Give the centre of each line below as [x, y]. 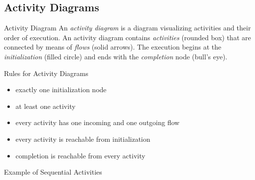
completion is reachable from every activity [80, 155]
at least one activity [45, 106]
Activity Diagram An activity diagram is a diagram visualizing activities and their [127, 28]
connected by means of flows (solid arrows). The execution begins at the [113, 47]
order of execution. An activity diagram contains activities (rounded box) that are [127, 37]
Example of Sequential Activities [53, 172]
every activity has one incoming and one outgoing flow [98, 122]
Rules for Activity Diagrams [46, 73]
